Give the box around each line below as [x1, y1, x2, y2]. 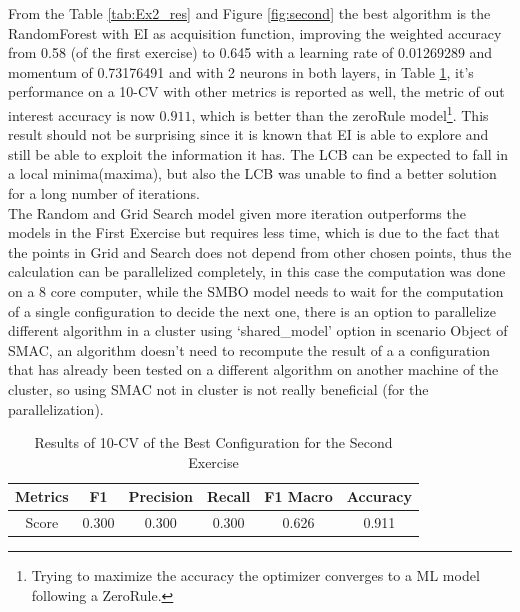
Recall [206, 486, 251, 507]
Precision [128, 486, 193, 507]
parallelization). [8, 398, 104, 419]
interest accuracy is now [8, 104, 155, 125]
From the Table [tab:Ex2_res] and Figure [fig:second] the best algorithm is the [8, 3, 491, 23]
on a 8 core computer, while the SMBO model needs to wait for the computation [8, 280, 504, 301]
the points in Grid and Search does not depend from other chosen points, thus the [8, 241, 512, 262]
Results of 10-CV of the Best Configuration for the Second [34, 432, 393, 453]
